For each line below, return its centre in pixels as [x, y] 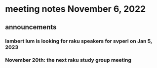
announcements [31, 27]
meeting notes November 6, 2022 [76, 9]
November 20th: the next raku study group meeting [68, 60]
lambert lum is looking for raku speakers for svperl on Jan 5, [79, 41]
